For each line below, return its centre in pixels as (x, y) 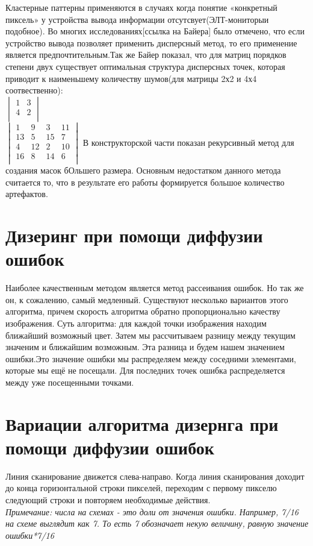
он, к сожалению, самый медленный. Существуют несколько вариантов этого (147, 299)
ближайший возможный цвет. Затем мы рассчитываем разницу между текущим (150, 335)
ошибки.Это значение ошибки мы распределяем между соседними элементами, (151, 358)
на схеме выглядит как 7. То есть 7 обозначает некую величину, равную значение (157, 523)
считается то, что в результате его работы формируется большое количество (145, 182)
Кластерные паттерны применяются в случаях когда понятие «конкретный (141, 7)
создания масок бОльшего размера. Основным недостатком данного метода (143, 170)
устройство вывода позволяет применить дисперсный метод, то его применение (151, 42)
